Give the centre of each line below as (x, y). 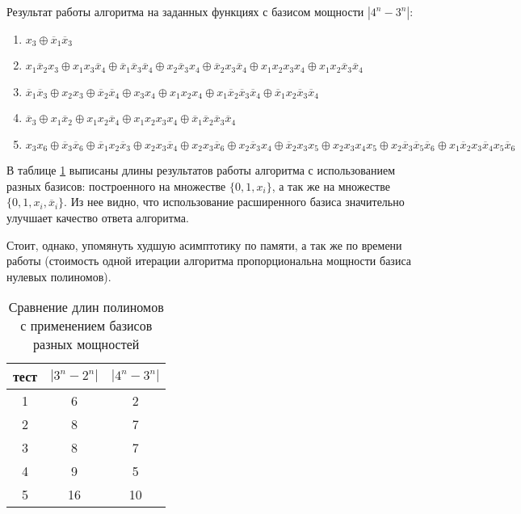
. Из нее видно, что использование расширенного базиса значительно (234, 202)
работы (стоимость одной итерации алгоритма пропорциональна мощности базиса (209, 261)
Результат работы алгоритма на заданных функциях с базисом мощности (185, 11)
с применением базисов (86, 326)
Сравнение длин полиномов (86, 307)
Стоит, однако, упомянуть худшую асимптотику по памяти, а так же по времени (204, 244)
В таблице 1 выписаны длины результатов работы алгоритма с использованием (201, 170)
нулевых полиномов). (59, 276)
